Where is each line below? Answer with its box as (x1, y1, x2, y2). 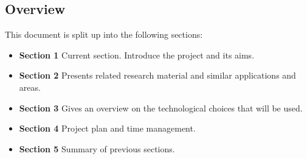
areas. (19, 80, 41, 93)
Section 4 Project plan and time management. (19, 122, 196, 135)
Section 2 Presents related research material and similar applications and (19, 69, 296, 82)
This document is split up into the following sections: (5, 28, 203, 41)
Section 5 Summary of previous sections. (19, 142, 175, 155)
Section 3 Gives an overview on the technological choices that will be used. (19, 101, 303, 114)
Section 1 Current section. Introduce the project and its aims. (19, 48, 255, 61)
